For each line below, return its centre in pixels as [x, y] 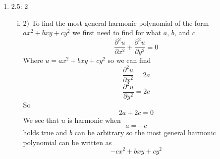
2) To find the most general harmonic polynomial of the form [116, 23]
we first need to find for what [117, 32]
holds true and [45, 132]
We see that [41, 120]
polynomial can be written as [67, 142]
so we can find [129, 60]
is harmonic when [94, 120]
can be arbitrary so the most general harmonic [145, 132]
